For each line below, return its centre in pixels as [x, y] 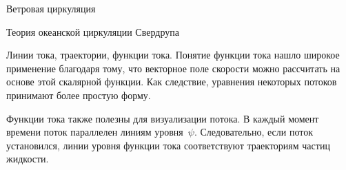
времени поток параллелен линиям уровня [95, 132]
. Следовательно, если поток [253, 132]
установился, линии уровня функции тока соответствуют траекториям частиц [168, 145]
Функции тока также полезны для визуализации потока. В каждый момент [163, 118]
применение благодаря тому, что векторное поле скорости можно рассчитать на [173, 68]
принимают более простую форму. [79, 95]
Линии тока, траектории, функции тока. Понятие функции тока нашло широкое [173, 55]
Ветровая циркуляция [51, 8]
